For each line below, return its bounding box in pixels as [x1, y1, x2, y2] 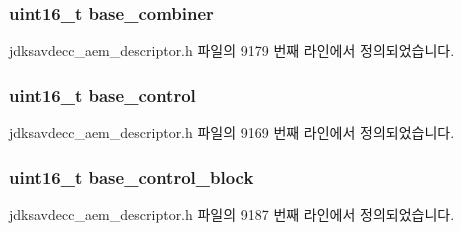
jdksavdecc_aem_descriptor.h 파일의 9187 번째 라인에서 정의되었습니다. [9, 203, 455, 224]
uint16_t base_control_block [9, 164, 254, 189]
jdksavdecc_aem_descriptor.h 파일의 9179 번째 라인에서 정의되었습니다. [9, 40, 455, 61]
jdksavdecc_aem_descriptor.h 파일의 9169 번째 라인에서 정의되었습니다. [9, 122, 455, 143]
